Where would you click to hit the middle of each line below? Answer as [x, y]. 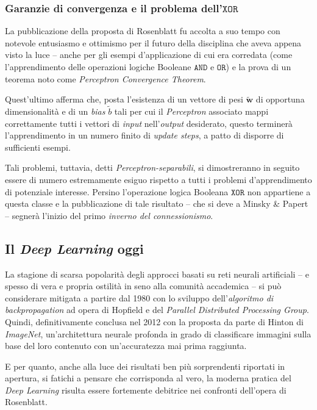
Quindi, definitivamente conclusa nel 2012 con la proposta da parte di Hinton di [154, 321]
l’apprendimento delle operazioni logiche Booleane [98, 67]
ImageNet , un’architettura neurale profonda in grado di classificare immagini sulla [158, 333]
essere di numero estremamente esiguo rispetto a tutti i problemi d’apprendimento [158, 179]
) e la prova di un [258, 67]
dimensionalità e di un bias [55, 111]
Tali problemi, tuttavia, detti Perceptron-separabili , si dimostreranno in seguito [152, 167]
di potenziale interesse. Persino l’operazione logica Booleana [117, 191]
